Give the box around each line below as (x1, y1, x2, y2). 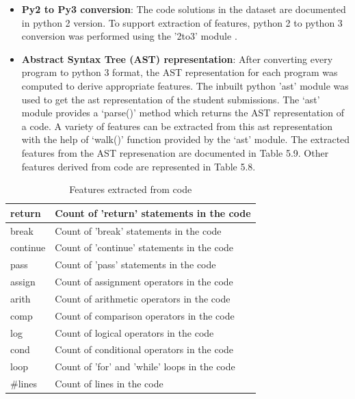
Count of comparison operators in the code (55, 308, 235, 322)
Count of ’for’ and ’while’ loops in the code (55, 359, 235, 374)
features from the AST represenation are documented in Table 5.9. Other (21, 145, 329, 159)
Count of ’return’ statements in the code (55, 205, 251, 220)
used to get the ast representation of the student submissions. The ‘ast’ (21, 92, 320, 106)
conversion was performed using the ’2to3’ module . (21, 29, 237, 43)
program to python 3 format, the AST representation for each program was (21, 65, 338, 79)
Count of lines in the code (55, 376, 163, 391)
